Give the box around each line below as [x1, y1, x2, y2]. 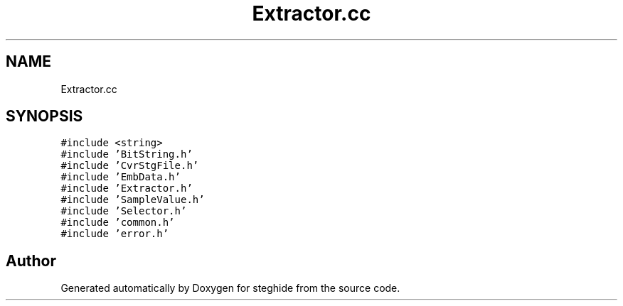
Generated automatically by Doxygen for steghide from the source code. [60, 282, 400, 295]
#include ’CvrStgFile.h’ [60, 160, 199, 172]
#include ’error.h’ [60, 228, 169, 240]
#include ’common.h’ [60, 217, 175, 229]
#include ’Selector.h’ [60, 205, 187, 217]
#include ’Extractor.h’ [60, 182, 193, 195]
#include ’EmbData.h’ [60, 171, 181, 183]
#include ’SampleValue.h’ [60, 194, 205, 206]
